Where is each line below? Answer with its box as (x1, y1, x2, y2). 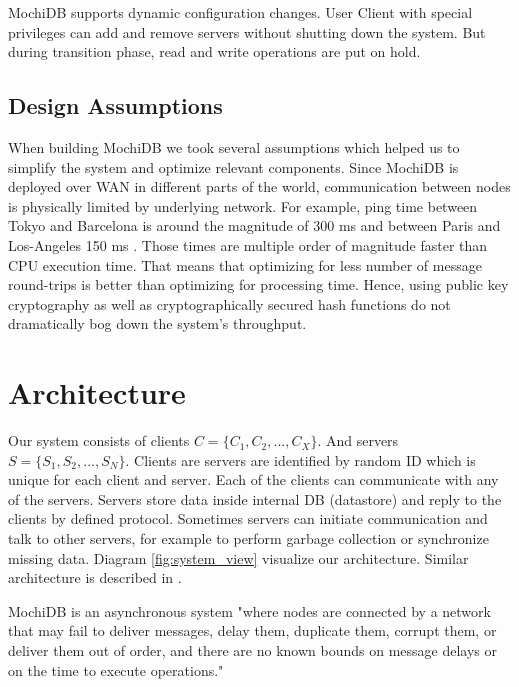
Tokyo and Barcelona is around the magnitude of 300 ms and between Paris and (8, 215, 501, 236)
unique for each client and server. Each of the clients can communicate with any (8, 469, 499, 490)
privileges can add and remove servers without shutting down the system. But (8, 21, 486, 42)
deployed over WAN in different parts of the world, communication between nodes (8, 176, 511, 197)
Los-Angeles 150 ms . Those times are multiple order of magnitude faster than (8, 234, 488, 255)
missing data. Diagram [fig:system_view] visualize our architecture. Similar (8, 547, 469, 568)
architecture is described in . (8, 567, 182, 588)
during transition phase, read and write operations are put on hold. (8, 41, 421, 62)
